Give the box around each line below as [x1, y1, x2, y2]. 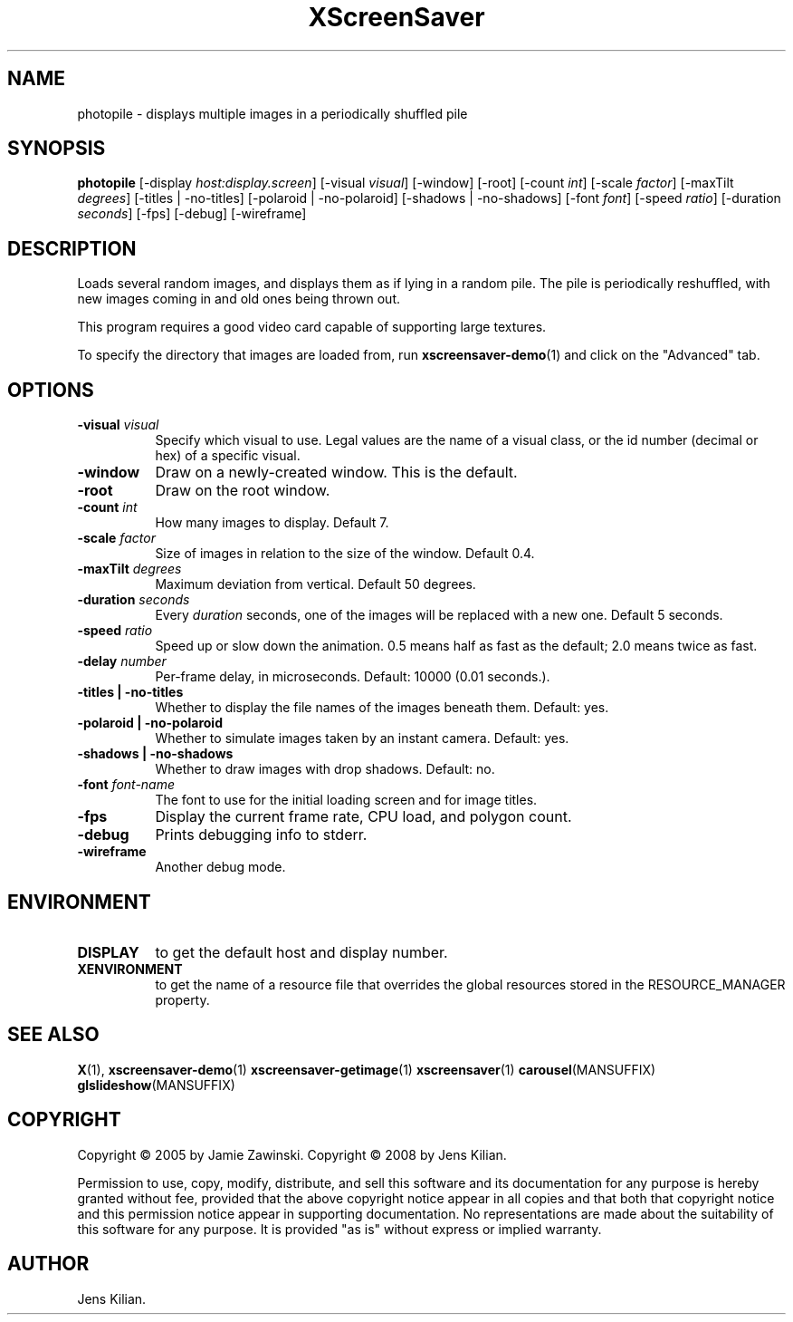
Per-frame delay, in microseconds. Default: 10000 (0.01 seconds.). [155, 669, 550, 685]
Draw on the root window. [155, 481, 330, 500]
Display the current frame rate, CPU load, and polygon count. [155, 807, 572, 826]
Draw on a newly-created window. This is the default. [155, 463, 518, 482]
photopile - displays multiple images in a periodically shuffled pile [77, 105, 468, 121]
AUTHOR [7, 1252, 90, 1276]
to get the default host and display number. [155, 942, 448, 961]
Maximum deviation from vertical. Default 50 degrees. [155, 576, 476, 593]
